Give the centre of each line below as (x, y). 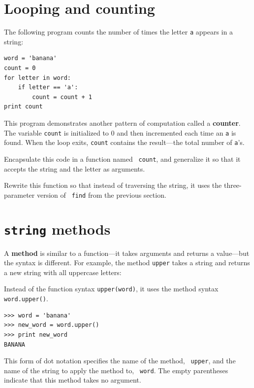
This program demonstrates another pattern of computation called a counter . (122, 123)
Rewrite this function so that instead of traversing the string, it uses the (113, 185)
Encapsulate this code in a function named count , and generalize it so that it (122, 159)
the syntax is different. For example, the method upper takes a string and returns (127, 263)
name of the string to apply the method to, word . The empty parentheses (116, 370)
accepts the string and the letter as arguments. (75, 168)
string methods (57, 229)
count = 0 (20, 68)
